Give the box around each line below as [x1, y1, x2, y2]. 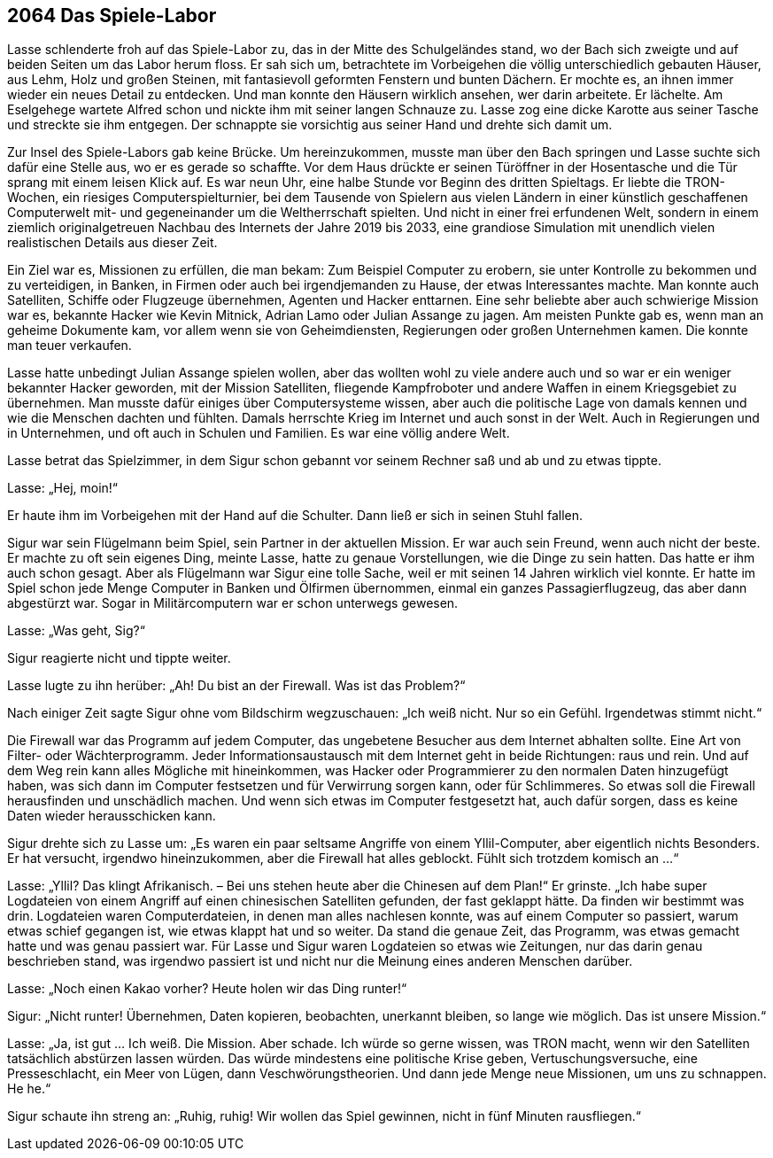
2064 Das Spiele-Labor [7, 4, 217, 27]
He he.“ [7, 1081, 51, 1097]
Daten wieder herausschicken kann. [7, 808, 216, 824]
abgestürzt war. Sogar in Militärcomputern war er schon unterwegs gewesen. [7, 595, 459, 611]
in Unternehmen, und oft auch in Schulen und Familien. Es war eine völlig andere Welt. [7, 425, 510, 441]
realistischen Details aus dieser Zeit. [7, 235, 218, 251]
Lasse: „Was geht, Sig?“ [7, 623, 145, 639]
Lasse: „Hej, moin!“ [7, 480, 119, 496]
